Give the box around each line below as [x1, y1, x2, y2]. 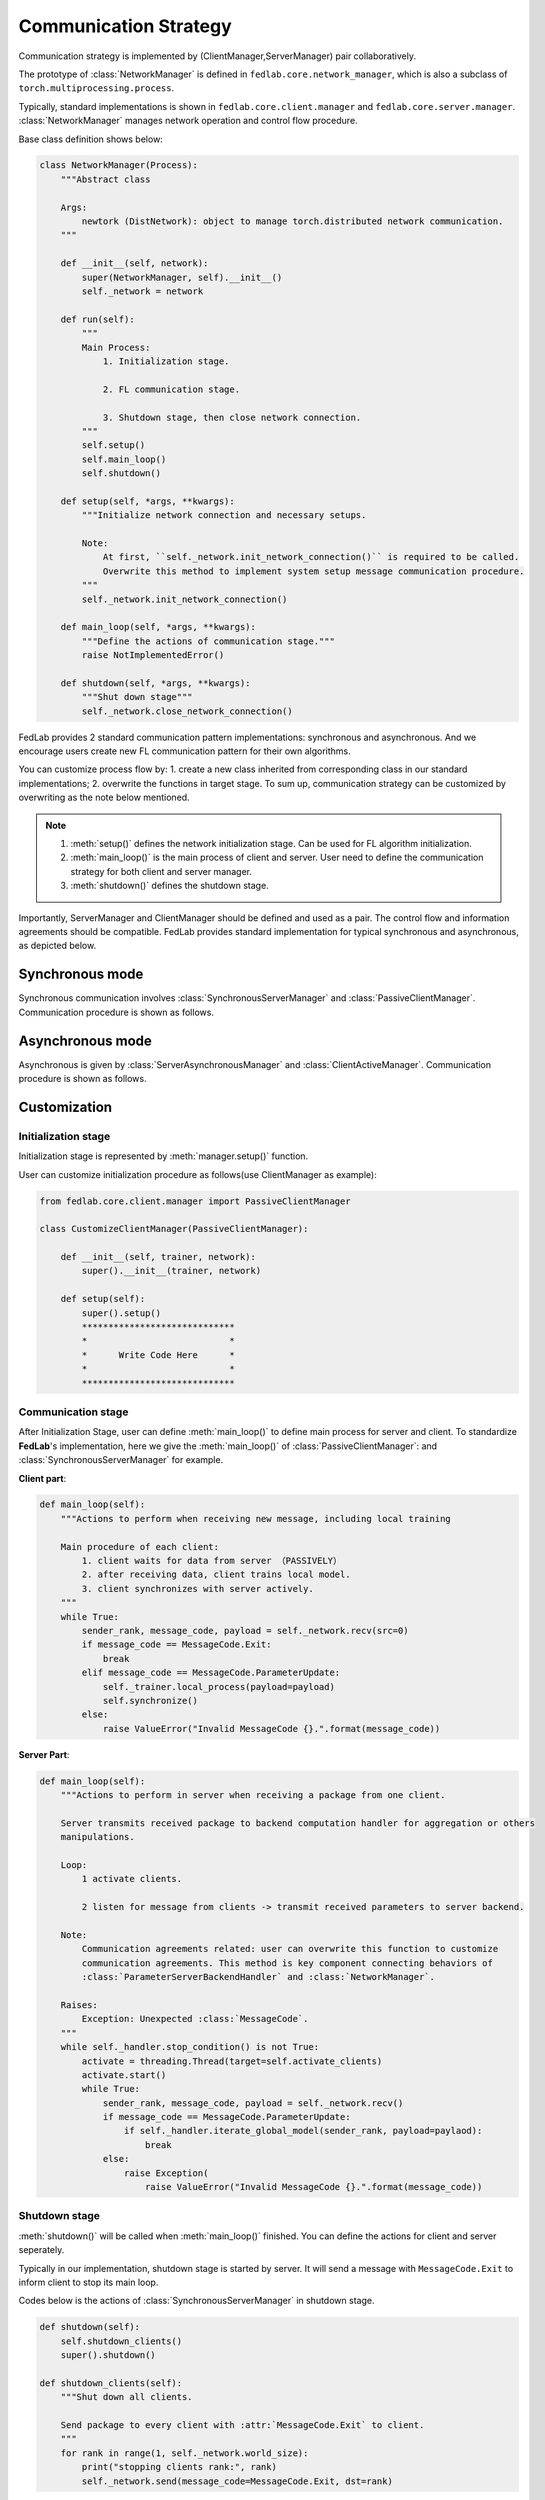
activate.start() [81, 2069, 167, 2080]
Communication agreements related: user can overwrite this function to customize [81, 1943, 499, 1955]
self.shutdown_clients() [60, 2335, 183, 2347]
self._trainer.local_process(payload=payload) [102, 1681, 335, 1692]
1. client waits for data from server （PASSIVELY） [81, 1555, 342, 1567]
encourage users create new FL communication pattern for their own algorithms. [18, 745, 352, 757]
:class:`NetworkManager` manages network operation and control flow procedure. [18, 115, 359, 127]
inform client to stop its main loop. [18, 2276, 159, 2288]
